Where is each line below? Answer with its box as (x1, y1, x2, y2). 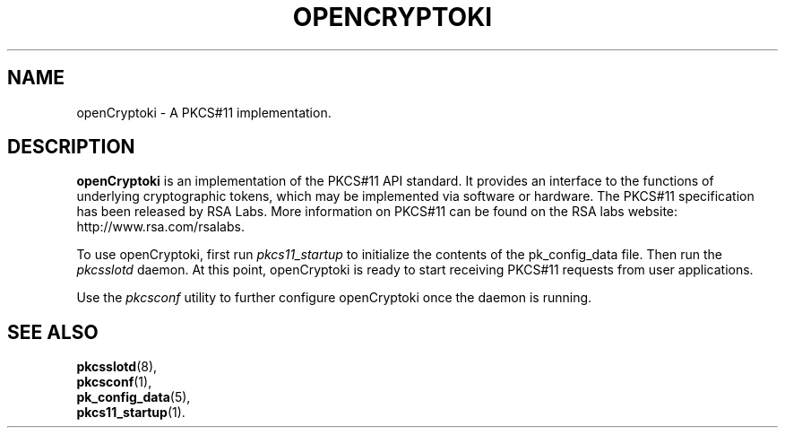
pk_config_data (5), (76, 389, 191, 405)
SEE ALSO (7, 320, 99, 344)
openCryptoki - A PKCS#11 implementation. (76, 104, 332, 120)
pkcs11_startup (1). (76, 405, 185, 421)
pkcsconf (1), (76, 374, 152, 390)
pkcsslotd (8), (76, 359, 158, 375)
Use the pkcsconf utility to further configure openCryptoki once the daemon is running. (76, 290, 592, 306)
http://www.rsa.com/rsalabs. (76, 219, 245, 235)
